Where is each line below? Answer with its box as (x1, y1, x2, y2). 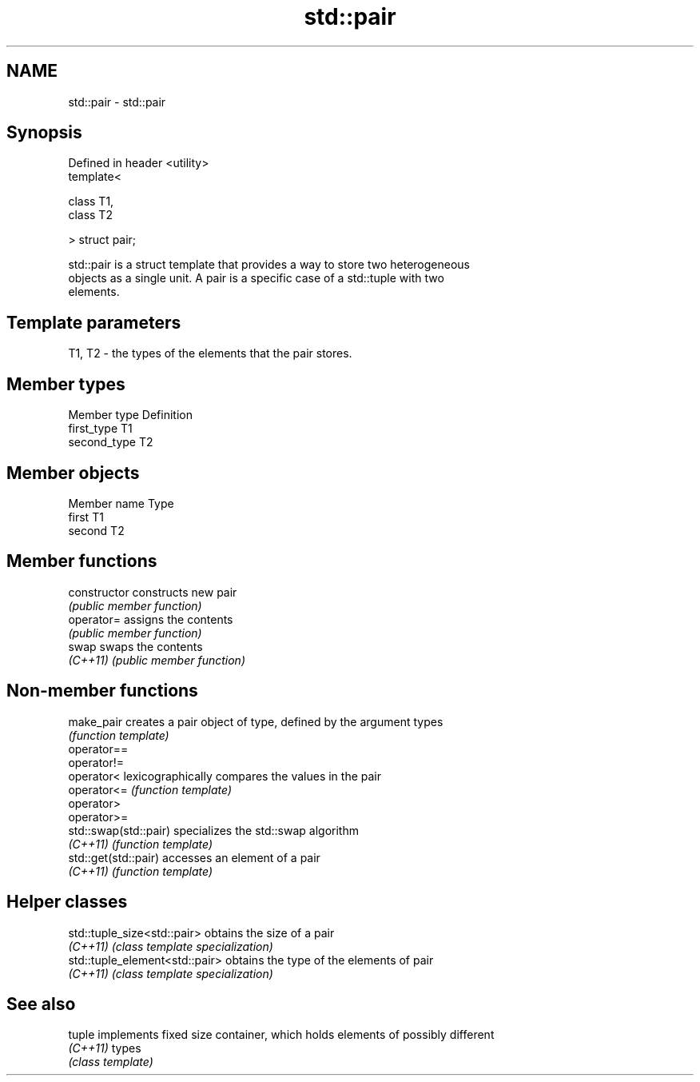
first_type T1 (68, 421, 133, 436)
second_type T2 (68, 435, 153, 449)
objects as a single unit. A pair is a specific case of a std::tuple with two (68, 271, 444, 285)
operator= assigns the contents (68, 612, 233, 626)
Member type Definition (68, 408, 193, 422)
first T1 (68, 509, 104, 524)
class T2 (68, 208, 113, 222)
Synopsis (6, 122, 82, 143)
